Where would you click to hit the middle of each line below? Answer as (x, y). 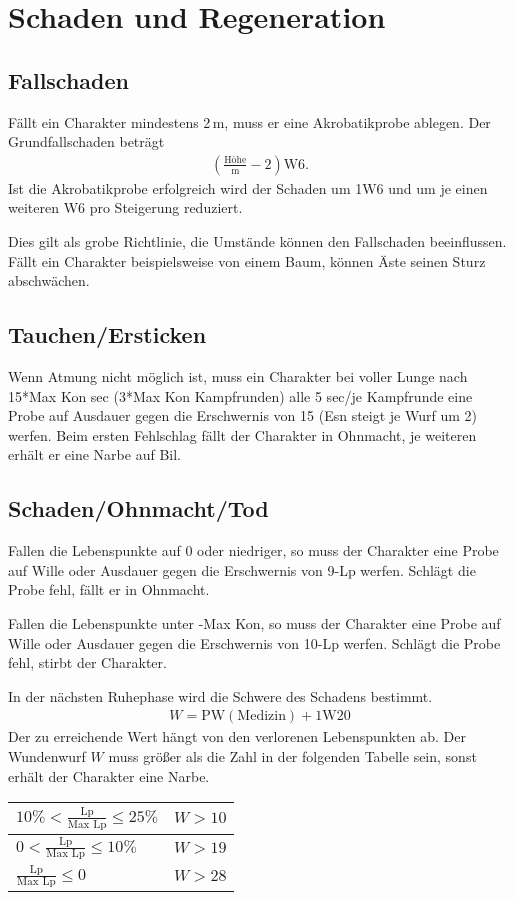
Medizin (261, 716)
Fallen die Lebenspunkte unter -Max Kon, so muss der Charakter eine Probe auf (254, 622)
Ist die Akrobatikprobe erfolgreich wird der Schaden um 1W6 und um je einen (248, 187)
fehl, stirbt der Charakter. (87, 662)
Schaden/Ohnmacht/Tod (138, 508)
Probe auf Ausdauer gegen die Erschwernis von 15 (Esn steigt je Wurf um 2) (242, 415)
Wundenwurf (47, 755)
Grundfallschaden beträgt (86, 141)
